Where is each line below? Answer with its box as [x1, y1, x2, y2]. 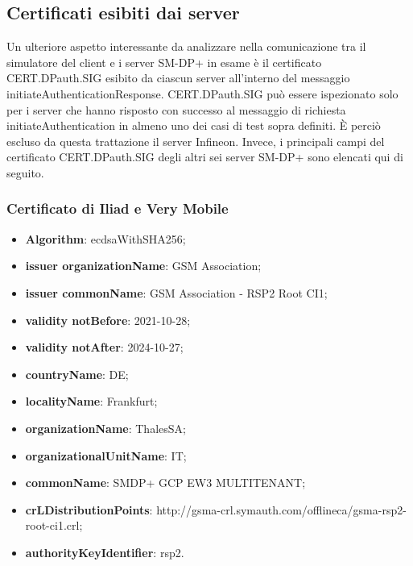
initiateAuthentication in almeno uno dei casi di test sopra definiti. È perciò [6, 117, 381, 134]
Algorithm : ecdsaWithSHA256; [25, 230, 186, 247]
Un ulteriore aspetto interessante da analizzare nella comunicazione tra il [6, 38, 366, 55]
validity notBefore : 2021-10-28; [25, 311, 191, 328]
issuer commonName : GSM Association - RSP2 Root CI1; [25, 284, 328, 301]
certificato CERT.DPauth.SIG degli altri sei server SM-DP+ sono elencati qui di [6, 148, 403, 165]
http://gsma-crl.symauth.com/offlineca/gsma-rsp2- [156, 501, 407, 518]
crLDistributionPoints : [25, 501, 153, 518]
